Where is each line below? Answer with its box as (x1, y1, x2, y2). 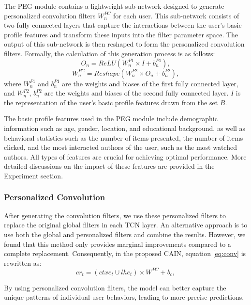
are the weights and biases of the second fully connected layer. (44, 88, 229, 98)
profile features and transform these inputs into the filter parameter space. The (4, 29, 238, 39)
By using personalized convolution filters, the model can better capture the (4, 282, 226, 292)
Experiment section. (4, 170, 63, 180)
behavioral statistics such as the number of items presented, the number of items (4, 132, 243, 143)
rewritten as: (4, 257, 42, 268)
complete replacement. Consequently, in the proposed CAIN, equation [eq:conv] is (4, 248, 246, 258)
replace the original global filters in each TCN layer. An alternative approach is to (4, 220, 248, 230)
